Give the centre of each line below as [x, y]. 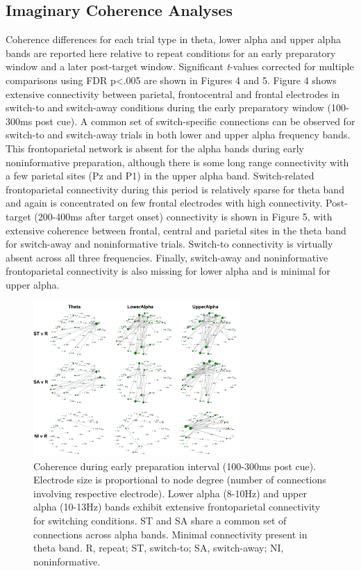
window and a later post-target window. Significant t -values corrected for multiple [180, 66]
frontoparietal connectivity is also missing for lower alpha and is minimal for [168, 271]
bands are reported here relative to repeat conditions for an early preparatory [171, 53]
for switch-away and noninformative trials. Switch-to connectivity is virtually [169, 244]
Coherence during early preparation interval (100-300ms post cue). [175, 466]
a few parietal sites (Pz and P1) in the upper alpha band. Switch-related [160, 176]
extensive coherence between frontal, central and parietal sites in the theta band [176, 230]
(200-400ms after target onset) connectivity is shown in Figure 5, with [183, 216]
